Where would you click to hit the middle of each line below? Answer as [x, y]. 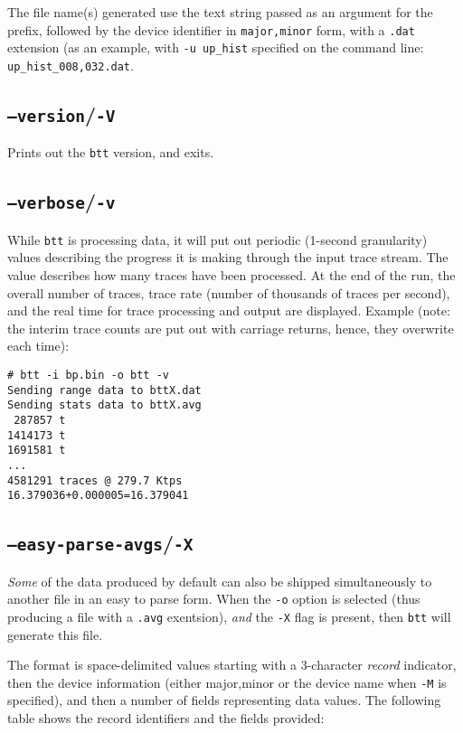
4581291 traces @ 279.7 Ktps [95, 480]
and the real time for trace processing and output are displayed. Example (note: [229, 310]
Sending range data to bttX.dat [104, 390]
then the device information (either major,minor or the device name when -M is [227, 682]
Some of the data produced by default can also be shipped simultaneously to [220, 581]
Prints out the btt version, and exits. [111, 152]
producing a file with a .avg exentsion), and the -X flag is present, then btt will [229, 616]
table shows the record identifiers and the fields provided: [166, 718]
